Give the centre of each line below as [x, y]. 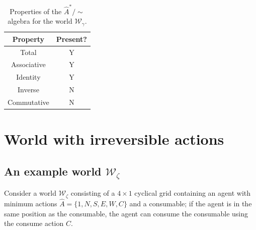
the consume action [34, 223]
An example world [53, 171]
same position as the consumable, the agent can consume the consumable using [126, 213]
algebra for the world [40, 21]
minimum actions [31, 204]
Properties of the [36, 11]
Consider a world [30, 193]
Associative [28, 64]
